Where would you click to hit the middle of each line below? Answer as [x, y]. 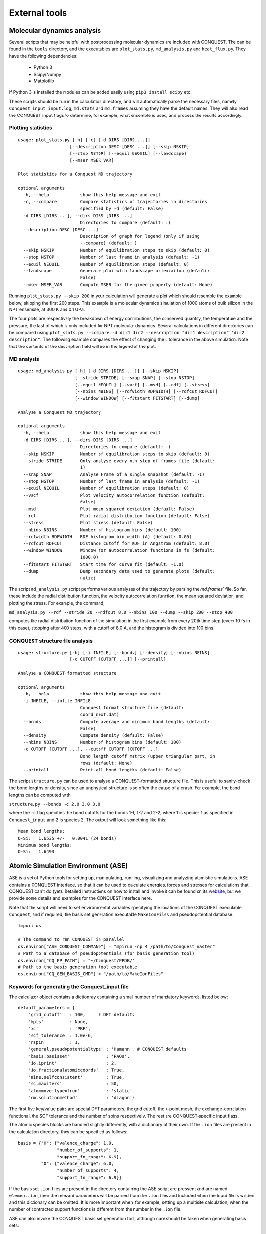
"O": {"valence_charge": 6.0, [78, 1164]
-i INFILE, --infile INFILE [57, 701]
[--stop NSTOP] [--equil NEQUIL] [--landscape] [128, 154]
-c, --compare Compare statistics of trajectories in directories [115, 202]
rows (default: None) [106, 763]
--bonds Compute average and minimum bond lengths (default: [116, 721]
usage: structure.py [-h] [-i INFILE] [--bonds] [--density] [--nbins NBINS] [114, 652]
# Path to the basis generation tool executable [78, 967]
